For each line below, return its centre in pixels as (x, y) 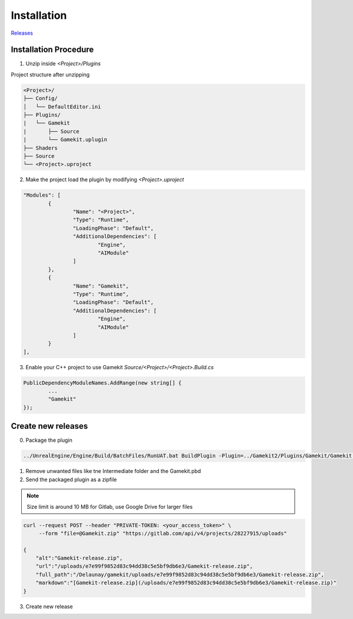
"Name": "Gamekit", (101, 286)
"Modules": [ (42, 195)
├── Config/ (41, 98)
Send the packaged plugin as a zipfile (71, 479)
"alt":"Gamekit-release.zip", (79, 558)
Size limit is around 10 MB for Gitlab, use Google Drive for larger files (110, 507)
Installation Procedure (52, 50)
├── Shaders (41, 148)
